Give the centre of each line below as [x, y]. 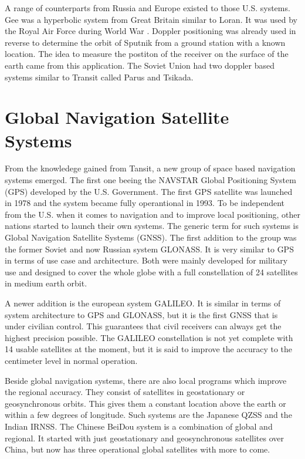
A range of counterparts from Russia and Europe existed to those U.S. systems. [148, 8]
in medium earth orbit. [46, 283]
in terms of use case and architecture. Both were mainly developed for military [146, 260]
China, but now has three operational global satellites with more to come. [138, 449]
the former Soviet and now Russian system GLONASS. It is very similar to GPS [149, 249]
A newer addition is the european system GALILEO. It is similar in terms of [143, 303]
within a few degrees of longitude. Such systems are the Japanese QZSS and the [148, 415]
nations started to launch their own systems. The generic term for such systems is [152, 226]
